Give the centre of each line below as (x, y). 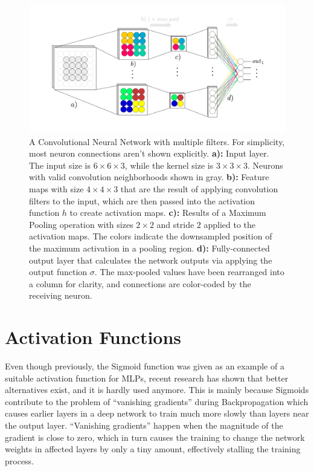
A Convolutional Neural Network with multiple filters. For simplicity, (157, 141)
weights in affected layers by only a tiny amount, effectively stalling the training (153, 449)
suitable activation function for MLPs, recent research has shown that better (147, 378)
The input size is (60, 165)
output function (58, 272)
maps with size (56, 188)
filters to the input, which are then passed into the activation (142, 200)
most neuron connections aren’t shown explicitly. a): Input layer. (149, 153)
